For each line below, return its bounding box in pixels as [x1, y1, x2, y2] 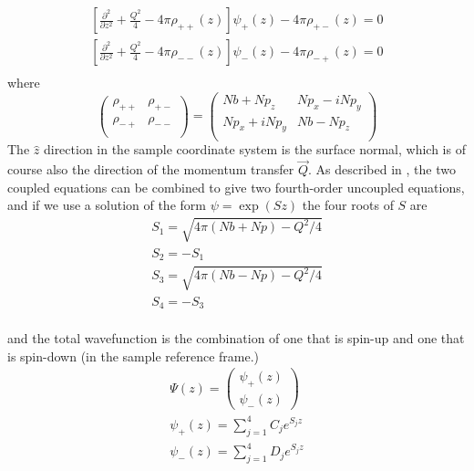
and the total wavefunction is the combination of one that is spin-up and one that [7, 329, 465, 348]
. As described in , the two [307, 160, 456, 179]
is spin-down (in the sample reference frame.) [7, 346, 260, 365]
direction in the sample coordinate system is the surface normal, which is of [43, 140, 466, 159]
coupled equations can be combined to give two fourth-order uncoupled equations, [7, 177, 465, 196]
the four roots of [302, 195, 394, 215]
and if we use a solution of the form [7, 195, 206, 215]
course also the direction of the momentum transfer [7, 160, 294, 179]
